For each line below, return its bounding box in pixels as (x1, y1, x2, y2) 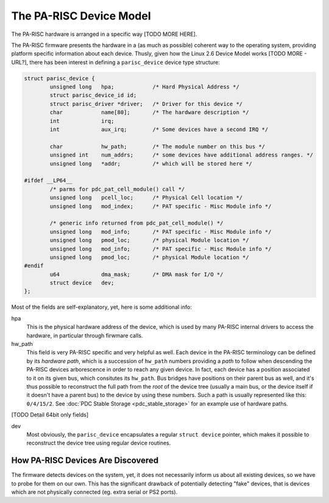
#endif (24, 262, 44, 269)
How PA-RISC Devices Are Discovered (11, 456, 159, 466)
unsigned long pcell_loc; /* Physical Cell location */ (49, 194, 243, 201)
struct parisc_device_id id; (49, 92, 137, 99)
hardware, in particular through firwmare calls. (26, 332, 143, 339)
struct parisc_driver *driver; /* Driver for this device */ (49, 100, 243, 107)
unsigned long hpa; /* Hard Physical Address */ (49, 83, 240, 91)
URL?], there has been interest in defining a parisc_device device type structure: (11, 58, 221, 66)
